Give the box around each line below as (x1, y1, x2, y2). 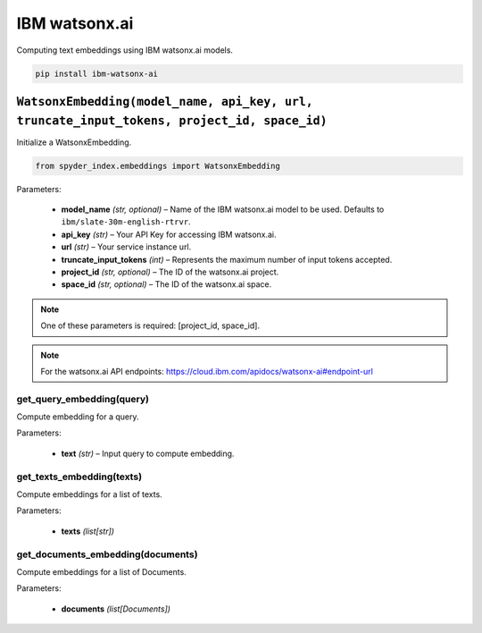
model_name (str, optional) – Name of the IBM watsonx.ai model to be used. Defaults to (61, 204, 385, 215)
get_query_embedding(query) (16, 392, 149, 405)
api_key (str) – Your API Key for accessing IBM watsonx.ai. (61, 229, 277, 240)
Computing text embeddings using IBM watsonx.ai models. (16, 45, 234, 55)
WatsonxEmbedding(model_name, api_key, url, (16, 94, 314, 109)
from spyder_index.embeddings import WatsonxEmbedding (35, 161, 280, 171)
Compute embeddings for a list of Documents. (16, 566, 187, 577)
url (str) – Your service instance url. (61, 241, 192, 252)
